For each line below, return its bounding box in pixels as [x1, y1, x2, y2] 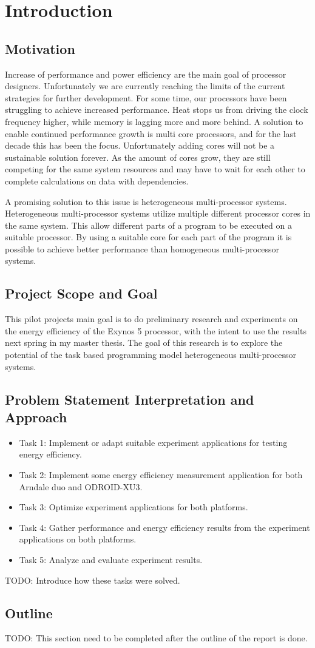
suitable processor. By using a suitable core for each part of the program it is [5, 231, 292, 243]
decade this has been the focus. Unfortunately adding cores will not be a [5, 139, 275, 152]
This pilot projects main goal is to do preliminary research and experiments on [5, 312, 298, 325]
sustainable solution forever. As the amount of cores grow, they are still [5, 150, 271, 163]
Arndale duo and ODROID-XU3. [19, 480, 143, 493]
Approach [5, 408, 67, 427]
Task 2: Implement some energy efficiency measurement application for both [19, 468, 303, 481]
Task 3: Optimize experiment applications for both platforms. [19, 501, 248, 513]
